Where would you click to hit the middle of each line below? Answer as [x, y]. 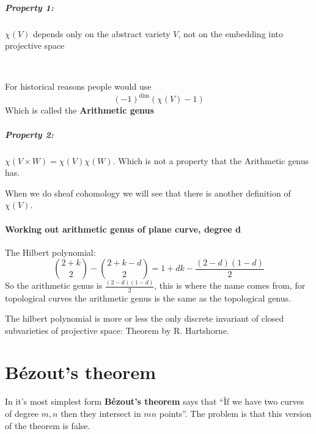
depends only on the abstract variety [102, 33]
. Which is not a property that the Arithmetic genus [211, 160]
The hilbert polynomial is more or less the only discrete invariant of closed [145, 318]
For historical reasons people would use [78, 86]
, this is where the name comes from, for [230, 285]
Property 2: [29, 134]
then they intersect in [101, 413]
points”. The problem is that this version [235, 413]
